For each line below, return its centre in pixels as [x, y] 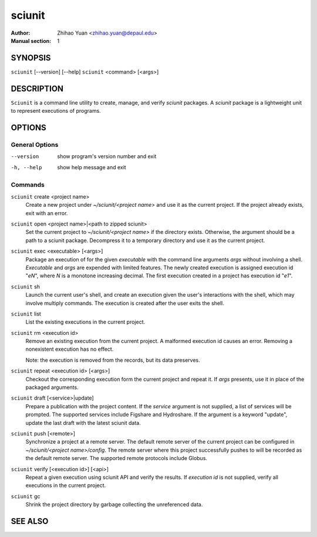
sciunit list [26, 314]
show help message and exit [92, 167]
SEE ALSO [30, 521]
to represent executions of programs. [56, 111]
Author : [21, 33]
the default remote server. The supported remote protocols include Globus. [117, 458]
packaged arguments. [52, 387]
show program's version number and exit [107, 156]
